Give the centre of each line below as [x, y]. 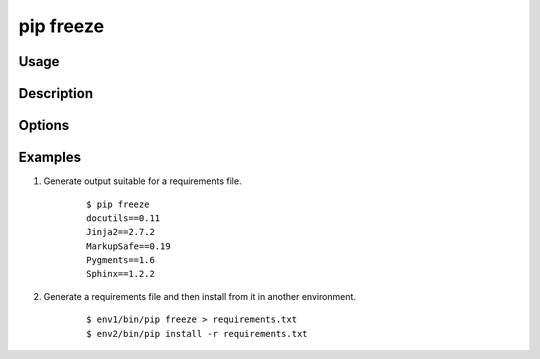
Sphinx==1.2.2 [120, 274]
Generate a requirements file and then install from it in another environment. [200, 296]
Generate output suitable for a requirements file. [142, 181]
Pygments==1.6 [120, 260]
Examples [50, 157]
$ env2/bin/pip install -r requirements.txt [197, 333]
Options [44, 125]
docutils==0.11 [123, 218]
